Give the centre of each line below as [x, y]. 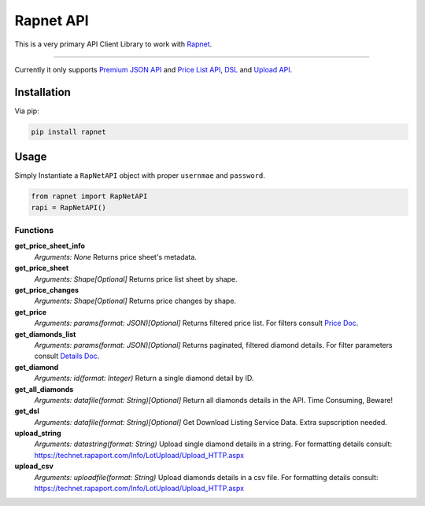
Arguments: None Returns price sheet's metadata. [115, 257]
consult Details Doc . [67, 356]
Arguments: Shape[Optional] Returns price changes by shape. [135, 301]
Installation [42, 92]
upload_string [38, 434]
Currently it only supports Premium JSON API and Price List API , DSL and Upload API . [153, 69]
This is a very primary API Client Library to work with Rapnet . [113, 44]
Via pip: [27, 111]
